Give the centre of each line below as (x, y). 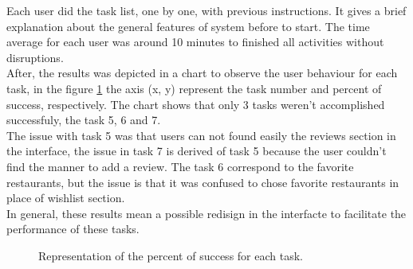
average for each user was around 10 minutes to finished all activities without (195, 42)
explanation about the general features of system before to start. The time (188, 26)
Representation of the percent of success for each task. (171, 255)
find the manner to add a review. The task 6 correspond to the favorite (180, 166)
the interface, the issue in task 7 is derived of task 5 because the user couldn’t (197, 151)
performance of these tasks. (73, 229)
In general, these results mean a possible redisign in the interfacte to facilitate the (206, 213)
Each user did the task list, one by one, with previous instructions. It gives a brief (206, 10)
